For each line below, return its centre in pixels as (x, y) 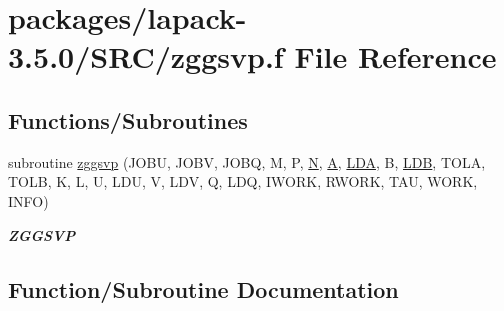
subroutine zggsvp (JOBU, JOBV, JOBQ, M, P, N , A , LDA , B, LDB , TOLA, (247, 161)
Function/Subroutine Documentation (203, 288)
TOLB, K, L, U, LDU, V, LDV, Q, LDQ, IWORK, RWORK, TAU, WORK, (243, 181)
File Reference (395, 56)
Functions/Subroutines (128, 119)
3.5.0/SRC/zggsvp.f (146, 56)
